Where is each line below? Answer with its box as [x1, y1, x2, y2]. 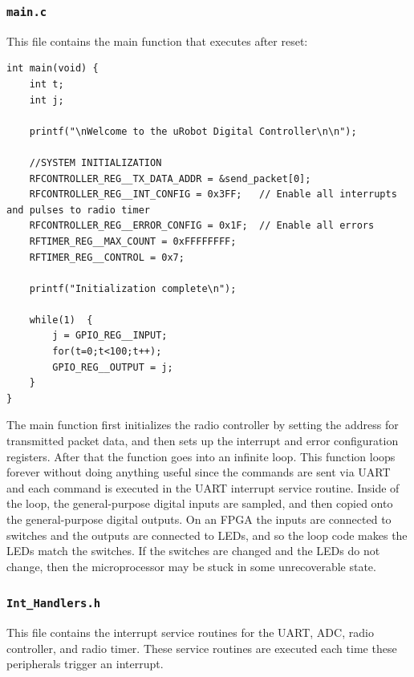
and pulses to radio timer [6, 204, 150, 216]
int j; [29, 94, 64, 106]
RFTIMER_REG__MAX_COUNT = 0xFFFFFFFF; [29, 235, 237, 247]
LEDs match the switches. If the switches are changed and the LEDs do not [6, 542, 380, 559]
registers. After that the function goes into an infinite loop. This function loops [6, 448, 396, 464]
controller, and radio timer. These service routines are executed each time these [6, 639, 397, 656]
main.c [6, 5, 47, 18]
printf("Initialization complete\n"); [29, 282, 237, 294]
